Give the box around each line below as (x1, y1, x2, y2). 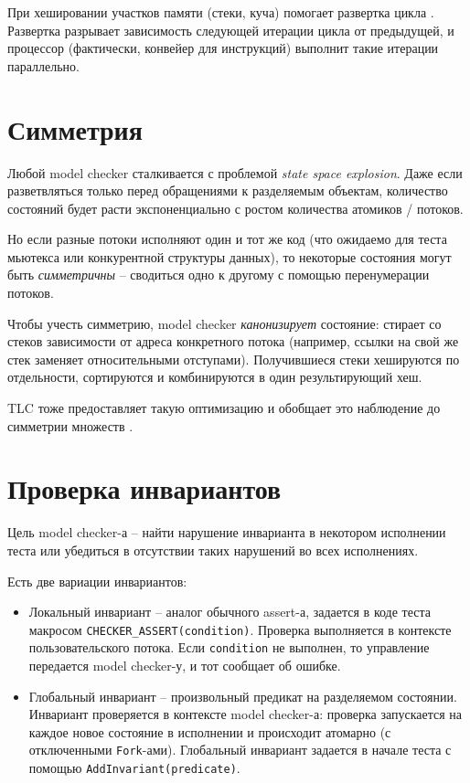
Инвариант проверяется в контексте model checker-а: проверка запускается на (28, 704, 463, 724)
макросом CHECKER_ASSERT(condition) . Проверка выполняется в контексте (28, 619, 452, 639)
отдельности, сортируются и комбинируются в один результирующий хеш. (7, 367, 422, 386)
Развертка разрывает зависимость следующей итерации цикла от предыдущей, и (7, 20, 454, 39)
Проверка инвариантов (7, 470, 282, 507)
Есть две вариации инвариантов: (7, 571, 187, 590)
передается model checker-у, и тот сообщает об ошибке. (28, 656, 341, 675)
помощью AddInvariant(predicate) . (28, 758, 240, 778)
